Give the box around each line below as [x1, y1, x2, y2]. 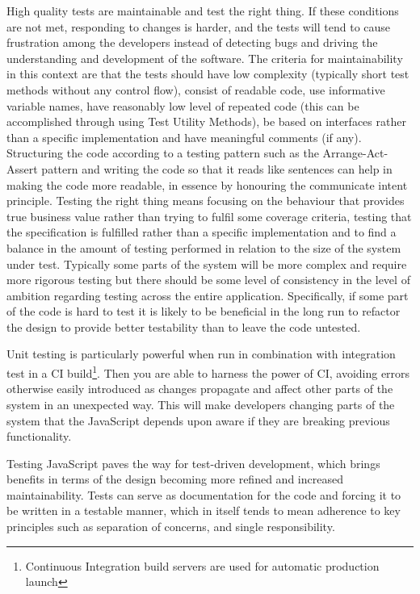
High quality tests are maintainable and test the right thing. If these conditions [6, 2, 399, 19]
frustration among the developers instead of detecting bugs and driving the [6, 34, 378, 51]
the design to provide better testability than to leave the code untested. [6, 318, 361, 335]
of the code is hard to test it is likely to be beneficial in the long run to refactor [6, 303, 401, 320]
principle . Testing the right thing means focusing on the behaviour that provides [6, 192, 405, 209]
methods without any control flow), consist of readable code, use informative [6, 81, 385, 98]
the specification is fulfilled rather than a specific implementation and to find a [6, 224, 397, 241]
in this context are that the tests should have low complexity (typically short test [6, 65, 409, 82]
